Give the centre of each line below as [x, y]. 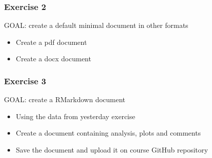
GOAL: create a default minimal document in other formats [96, 25]
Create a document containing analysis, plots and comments [108, 133]
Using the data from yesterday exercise [75, 116]
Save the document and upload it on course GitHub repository [112, 150]
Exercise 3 [25, 80]
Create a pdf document [51, 42]
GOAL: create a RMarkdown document [65, 99]
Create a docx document [53, 59]
